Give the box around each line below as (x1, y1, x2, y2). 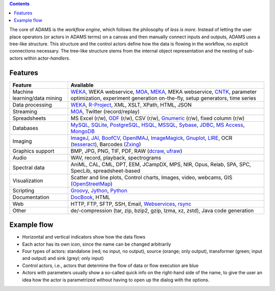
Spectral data (12, 164, 45, 171)
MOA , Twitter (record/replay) (70, 108, 140, 115)
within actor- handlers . (23, 55, 71, 61)
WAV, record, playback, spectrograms (70, 154, 161, 161)
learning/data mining (12, 94, 62, 101)
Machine (12, 88, 34, 95)
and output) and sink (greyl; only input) (22, 255, 104, 261)
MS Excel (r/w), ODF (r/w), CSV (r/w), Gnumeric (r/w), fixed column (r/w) (70, 115, 244, 122)
